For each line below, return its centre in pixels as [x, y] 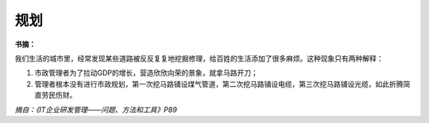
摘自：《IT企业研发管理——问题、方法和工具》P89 [96, 110]
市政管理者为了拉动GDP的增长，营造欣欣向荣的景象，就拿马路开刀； [146, 73]
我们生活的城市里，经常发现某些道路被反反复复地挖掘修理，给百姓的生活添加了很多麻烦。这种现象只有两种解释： [199, 58]
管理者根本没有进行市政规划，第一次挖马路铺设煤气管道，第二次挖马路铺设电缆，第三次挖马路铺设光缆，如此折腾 [219, 84]
